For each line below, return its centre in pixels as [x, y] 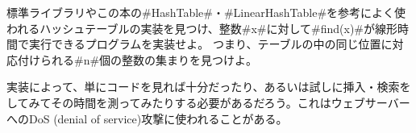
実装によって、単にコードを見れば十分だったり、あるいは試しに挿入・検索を [209, 87]
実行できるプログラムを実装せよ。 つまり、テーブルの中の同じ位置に [210, 44]
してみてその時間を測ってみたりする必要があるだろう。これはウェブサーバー [208, 102]
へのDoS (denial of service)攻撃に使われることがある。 [147, 118]
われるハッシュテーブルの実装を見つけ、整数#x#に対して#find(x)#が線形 [202, 28]
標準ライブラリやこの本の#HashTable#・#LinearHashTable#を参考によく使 [206, 12]
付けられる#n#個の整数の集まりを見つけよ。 [137, 59]
